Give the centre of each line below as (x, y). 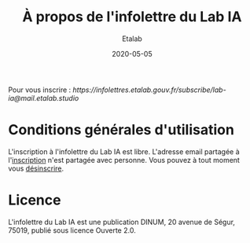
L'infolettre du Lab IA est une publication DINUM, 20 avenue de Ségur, (122, 222)
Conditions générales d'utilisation (121, 130)
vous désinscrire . (36, 168)
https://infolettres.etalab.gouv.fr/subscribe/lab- (149, 90)
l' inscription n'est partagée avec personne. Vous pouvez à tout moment (124, 160)
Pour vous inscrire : (40, 90)
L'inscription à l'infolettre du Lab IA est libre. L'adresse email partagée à (124, 151)
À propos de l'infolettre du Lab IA (132, 17)
